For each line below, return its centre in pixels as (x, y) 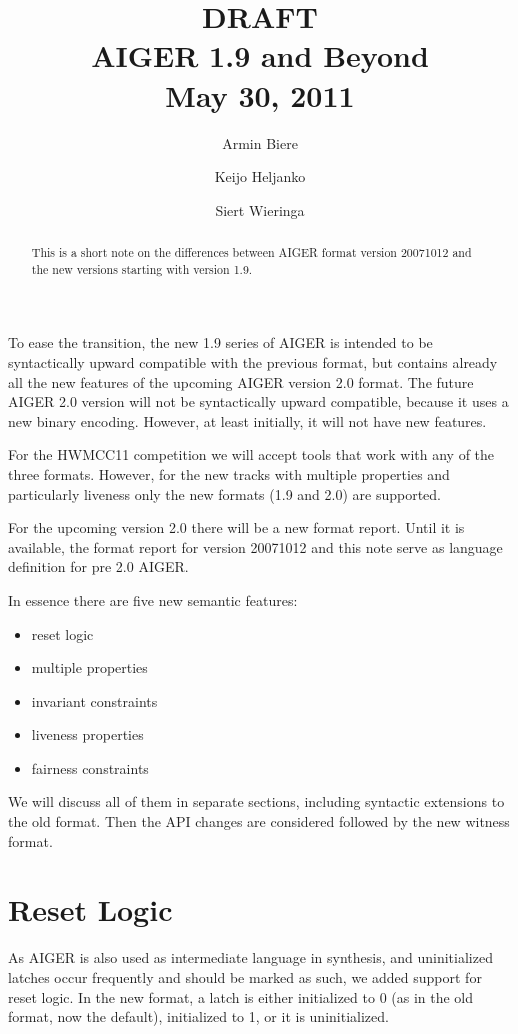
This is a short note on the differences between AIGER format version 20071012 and (251, 252)
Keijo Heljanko (260, 176)
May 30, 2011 (260, 94)
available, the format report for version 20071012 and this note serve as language (255, 546)
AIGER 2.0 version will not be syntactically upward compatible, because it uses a (258, 401)
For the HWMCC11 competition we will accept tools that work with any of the (251, 454)
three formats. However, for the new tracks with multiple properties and (229, 473)
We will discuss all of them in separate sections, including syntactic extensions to (256, 801)
